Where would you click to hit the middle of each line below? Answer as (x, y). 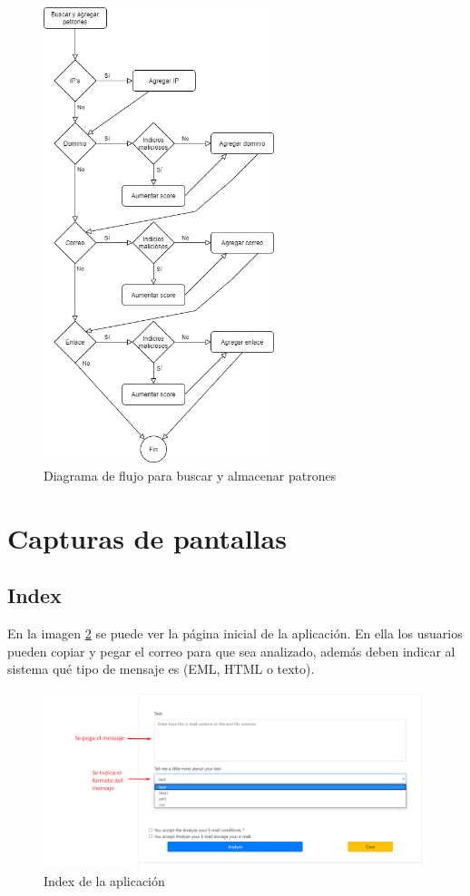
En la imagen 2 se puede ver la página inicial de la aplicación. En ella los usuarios (235, 633)
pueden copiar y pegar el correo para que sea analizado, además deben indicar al (231, 651)
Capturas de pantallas (147, 537)
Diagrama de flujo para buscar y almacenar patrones (190, 476)
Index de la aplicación (104, 881)
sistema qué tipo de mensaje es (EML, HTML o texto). (161, 669)
